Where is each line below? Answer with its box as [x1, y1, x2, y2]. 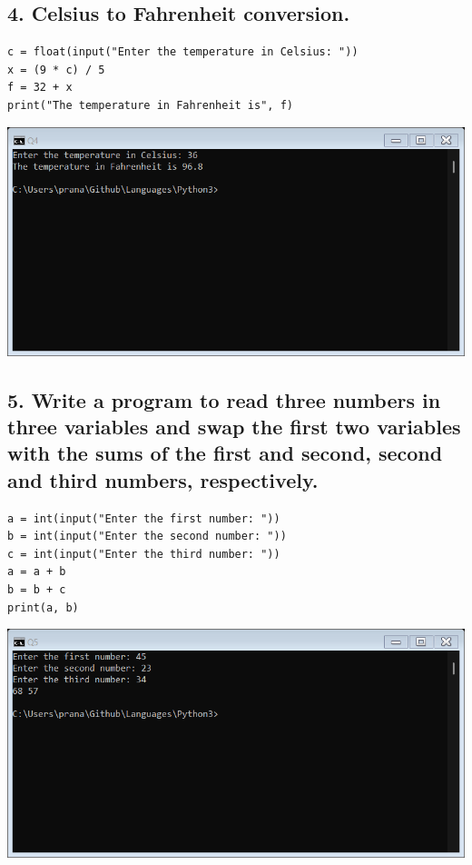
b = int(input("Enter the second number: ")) [7, 530, 287, 543]
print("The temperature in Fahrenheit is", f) [7, 98, 293, 112]
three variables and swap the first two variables [7, 412, 461, 440]
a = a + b [7, 565, 66, 579]
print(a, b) [7, 601, 79, 614]
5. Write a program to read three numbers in [7, 385, 441, 413]
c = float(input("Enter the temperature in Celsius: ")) [7, 45, 359, 59]
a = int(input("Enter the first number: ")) [7, 512, 280, 525]
